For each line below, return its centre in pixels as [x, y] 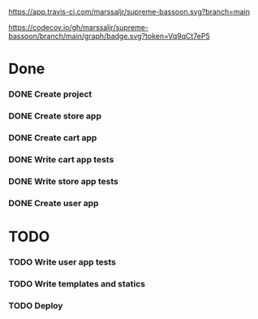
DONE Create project [50, 94]
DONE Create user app [54, 203]
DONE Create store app [55, 116]
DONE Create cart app [53, 137]
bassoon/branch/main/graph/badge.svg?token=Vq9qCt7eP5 [110, 36]
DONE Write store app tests [64, 181]
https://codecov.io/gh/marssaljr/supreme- [78, 27]
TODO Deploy [36, 305]
